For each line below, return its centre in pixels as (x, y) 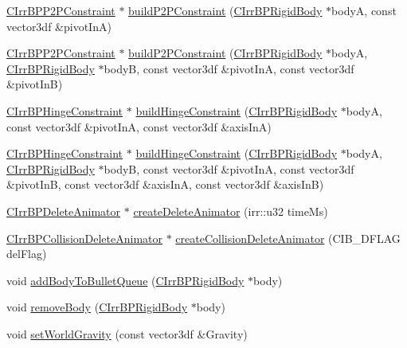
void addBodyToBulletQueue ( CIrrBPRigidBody (125, 280)
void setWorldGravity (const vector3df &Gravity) (127, 333)
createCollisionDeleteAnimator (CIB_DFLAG (288, 238)
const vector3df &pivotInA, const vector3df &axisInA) (139, 126)
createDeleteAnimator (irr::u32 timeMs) (231, 211)
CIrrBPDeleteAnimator (64, 211)
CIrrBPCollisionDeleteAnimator (85, 238)
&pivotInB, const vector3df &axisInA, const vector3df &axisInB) (165, 184)
